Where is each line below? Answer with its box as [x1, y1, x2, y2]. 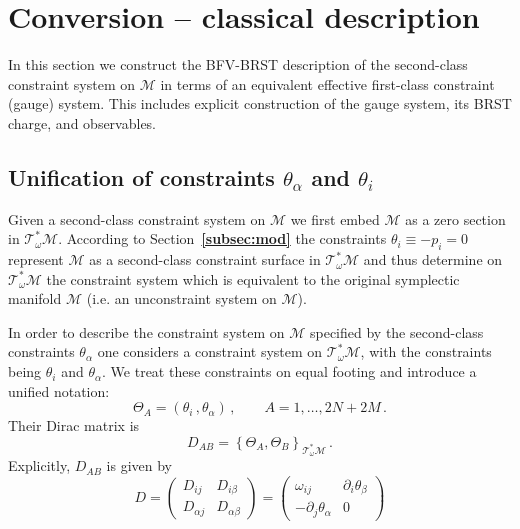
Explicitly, [8, 455, 71, 476]
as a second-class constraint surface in [89, 249, 321, 270]
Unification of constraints [8, 161, 275, 192]
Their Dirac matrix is [8, 415, 140, 436]
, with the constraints [360, 341, 492, 362]
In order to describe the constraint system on [8, 321, 285, 342]
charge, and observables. [8, 112, 157, 133]
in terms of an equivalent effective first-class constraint [160, 73, 495, 94]
